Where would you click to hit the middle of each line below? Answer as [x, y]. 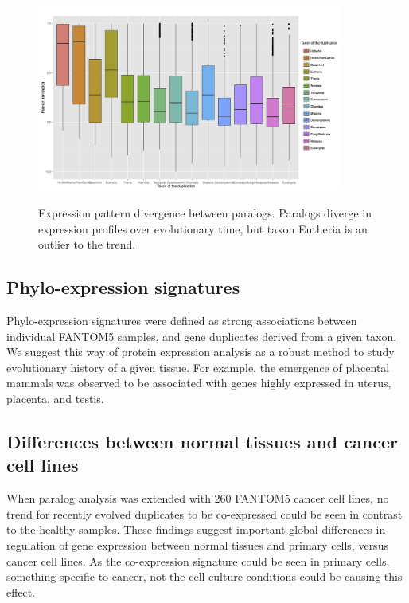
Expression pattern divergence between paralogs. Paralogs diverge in [205, 213]
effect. [21, 591]
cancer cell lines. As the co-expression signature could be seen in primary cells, [198, 560]
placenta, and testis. [55, 398]
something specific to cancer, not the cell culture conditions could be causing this [204, 576]
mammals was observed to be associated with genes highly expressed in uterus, [199, 383]
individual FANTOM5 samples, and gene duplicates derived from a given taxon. [202, 336]
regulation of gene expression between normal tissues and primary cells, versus [197, 544]
